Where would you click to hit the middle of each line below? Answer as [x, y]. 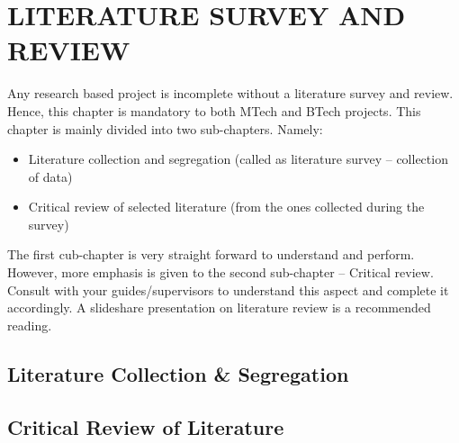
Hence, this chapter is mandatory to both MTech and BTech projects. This [214, 110]
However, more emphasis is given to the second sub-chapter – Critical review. [220, 272]
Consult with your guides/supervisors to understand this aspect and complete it [228, 289]
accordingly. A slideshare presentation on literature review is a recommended [219, 307]
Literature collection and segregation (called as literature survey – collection [238, 159]
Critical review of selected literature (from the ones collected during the [226, 207]
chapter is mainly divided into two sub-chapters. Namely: [165, 128]
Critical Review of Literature [146, 426]
